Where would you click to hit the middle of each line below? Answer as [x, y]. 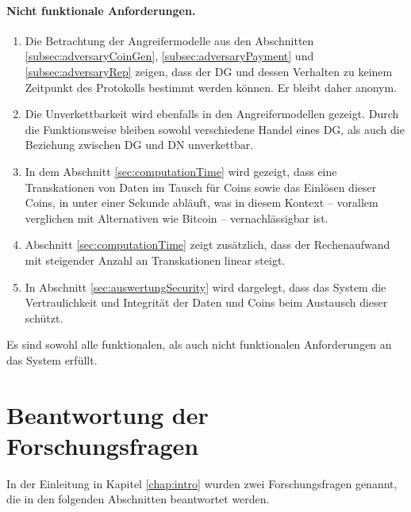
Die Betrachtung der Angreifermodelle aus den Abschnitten [169, 40]
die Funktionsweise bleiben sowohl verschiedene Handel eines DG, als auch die [215, 129]
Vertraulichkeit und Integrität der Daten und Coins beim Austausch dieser [206, 302]
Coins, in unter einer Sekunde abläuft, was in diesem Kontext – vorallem [202, 203]
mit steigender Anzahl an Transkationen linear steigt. [155, 260]
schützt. [44, 317]
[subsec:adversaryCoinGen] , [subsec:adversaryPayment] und [169, 56]
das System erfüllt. [52, 359]
